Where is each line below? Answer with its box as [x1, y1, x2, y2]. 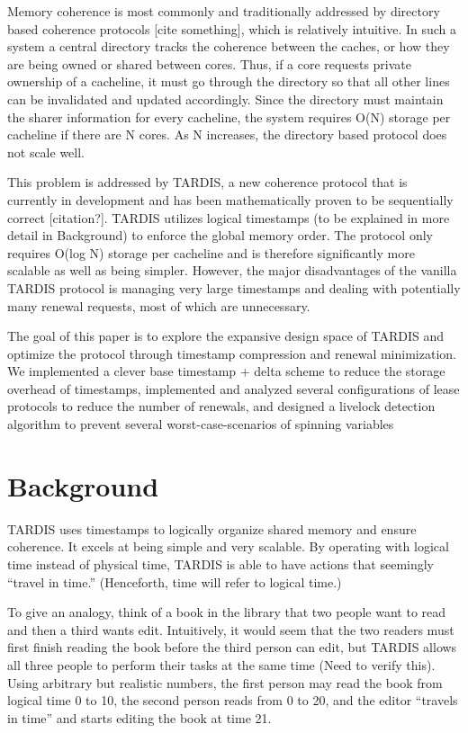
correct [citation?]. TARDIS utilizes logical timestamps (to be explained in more [7, 208, 450, 227]
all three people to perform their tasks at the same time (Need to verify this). [7, 655, 436, 674]
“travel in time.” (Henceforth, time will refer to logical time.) [7, 572, 342, 591]
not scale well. [7, 142, 85, 161]
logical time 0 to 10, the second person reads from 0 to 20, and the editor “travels [7, 691, 458, 710]
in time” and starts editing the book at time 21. [7, 708, 272, 727]
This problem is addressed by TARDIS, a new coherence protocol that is [7, 173, 408, 192]
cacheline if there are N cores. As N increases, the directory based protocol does [7, 125, 447, 144]
